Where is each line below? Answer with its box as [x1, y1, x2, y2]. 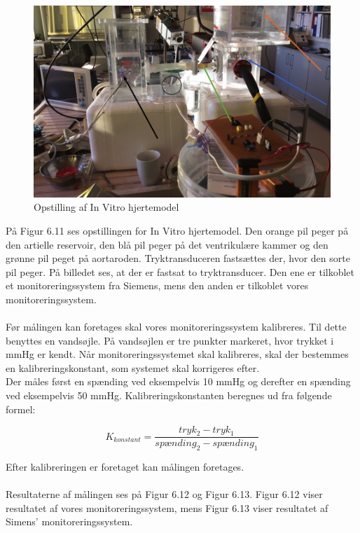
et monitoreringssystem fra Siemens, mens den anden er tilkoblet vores [6, 278, 309, 293]
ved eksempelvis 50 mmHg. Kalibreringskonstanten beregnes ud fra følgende [6, 388, 332, 403]
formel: [6, 401, 36, 416]
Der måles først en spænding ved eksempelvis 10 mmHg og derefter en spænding [6, 374, 351, 389]
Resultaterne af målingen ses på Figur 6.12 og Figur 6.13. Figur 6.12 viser [6, 487, 323, 501]
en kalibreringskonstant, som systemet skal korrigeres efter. [6, 360, 260, 375]
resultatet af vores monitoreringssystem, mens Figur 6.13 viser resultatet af [6, 500, 328, 515]
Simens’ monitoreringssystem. [6, 514, 133, 529]
